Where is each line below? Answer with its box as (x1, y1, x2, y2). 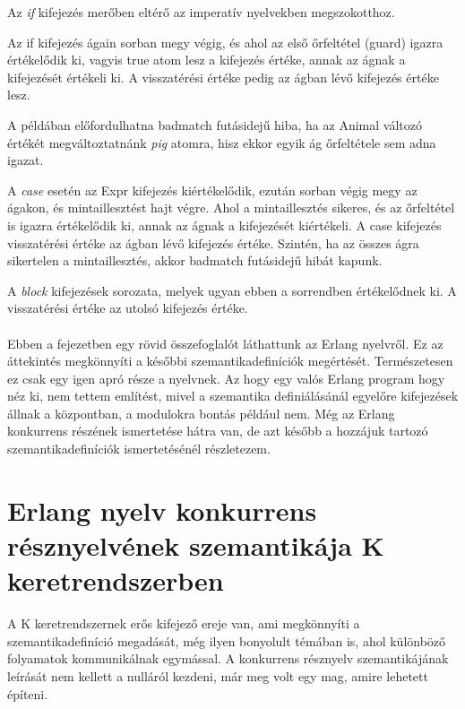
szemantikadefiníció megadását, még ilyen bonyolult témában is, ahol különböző (7, 631, 446, 650)
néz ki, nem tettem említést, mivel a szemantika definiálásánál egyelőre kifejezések (7, 386, 459, 405)
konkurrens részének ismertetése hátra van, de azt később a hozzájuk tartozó (7, 421, 428, 440)
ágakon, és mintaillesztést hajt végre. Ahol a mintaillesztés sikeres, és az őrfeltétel (7, 198, 455, 217)
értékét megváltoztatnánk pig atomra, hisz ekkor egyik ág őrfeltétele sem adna (7, 133, 436, 151)
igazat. (7, 151, 44, 169)
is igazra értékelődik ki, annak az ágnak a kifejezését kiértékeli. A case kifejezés (7, 215, 442, 234)
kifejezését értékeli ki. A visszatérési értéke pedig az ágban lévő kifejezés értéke (7, 67, 439, 86)
